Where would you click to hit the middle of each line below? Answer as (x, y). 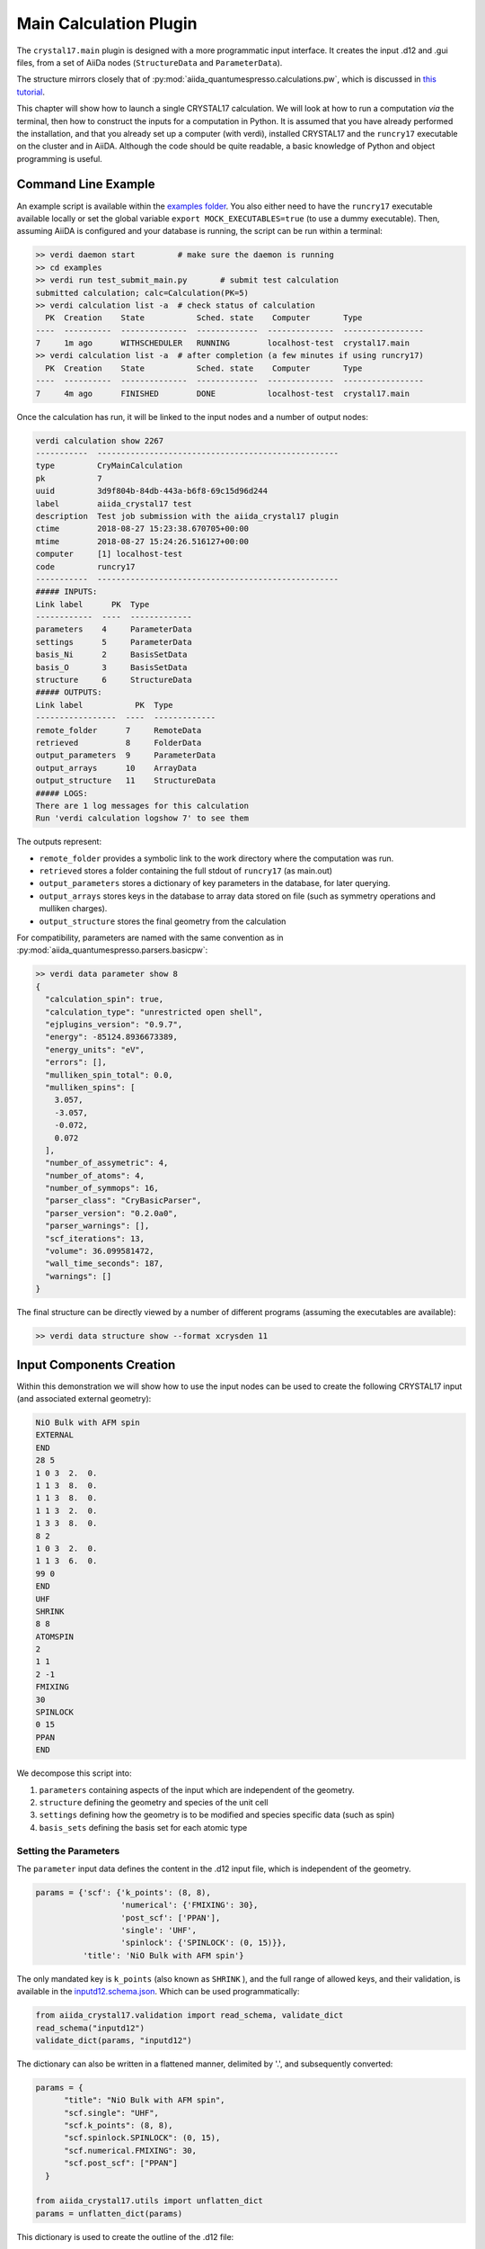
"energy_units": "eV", (95, 1049)
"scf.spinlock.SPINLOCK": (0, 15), (142, 2138)
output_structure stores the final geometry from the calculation (163, 921)
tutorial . (31, 92)
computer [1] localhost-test (109, 554)
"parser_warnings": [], (97, 1226)
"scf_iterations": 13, (95, 1238)
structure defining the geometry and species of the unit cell (154, 1802)
